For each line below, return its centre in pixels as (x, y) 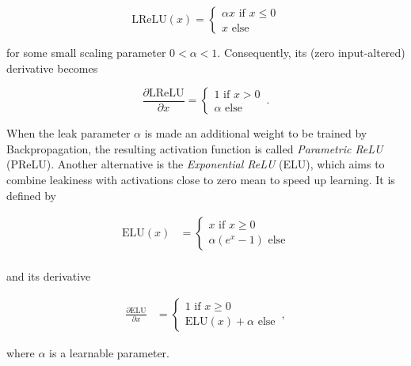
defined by (32, 195)
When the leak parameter (68, 133)
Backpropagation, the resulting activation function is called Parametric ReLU (195, 148)
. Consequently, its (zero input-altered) (311, 52)
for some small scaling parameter (86, 52)
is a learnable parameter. (109, 352)
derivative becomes (52, 68)
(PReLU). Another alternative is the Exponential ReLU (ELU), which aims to (196, 164)
